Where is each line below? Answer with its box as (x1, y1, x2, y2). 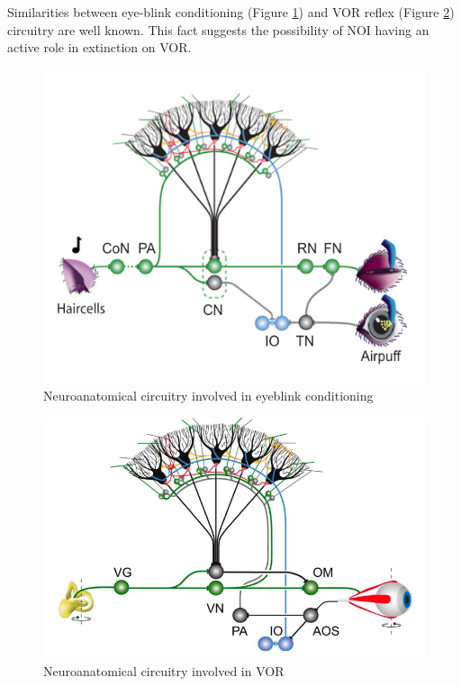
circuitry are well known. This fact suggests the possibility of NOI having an (7, 20, 429, 39)
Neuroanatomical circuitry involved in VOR (43, 661, 285, 680)
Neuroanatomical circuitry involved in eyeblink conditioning (43, 386, 374, 405)
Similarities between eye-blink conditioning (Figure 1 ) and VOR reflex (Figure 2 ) (7, 3, 455, 21)
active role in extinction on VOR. (7, 38, 192, 57)
